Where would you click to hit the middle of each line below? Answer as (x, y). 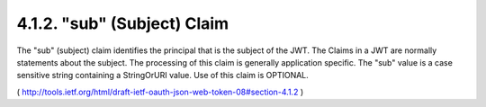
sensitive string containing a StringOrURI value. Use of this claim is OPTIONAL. (163, 76)
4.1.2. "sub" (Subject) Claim (123, 23)
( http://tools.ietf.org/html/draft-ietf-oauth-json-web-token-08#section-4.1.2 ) (160, 92)
